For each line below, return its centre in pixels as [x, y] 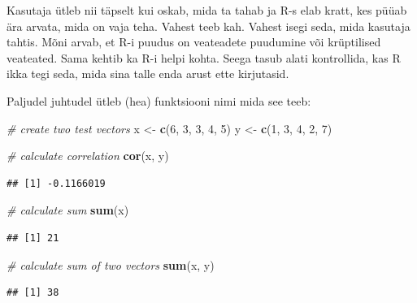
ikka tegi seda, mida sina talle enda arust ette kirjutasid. [148, 74]
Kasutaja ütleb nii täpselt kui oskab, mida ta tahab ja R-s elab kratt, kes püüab [207, 10]
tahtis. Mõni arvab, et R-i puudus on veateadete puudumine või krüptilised [194, 42]
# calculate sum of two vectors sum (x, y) [111, 264]
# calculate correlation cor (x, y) [88, 156]
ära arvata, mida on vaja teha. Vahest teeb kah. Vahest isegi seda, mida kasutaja [208, 26]
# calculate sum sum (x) [68, 210]
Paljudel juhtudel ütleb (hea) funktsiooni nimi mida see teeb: [159, 100]
